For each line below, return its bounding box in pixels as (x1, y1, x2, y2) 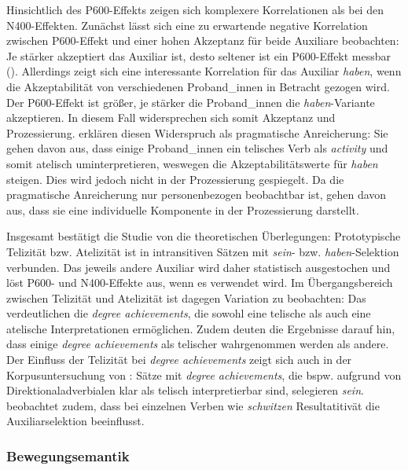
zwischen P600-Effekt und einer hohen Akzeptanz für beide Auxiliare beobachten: (6, 32, 399, 49)
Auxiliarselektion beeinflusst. (6, 413, 145, 429)
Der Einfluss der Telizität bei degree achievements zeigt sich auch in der (6, 351, 352, 368)
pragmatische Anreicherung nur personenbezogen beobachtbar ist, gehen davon (6, 186, 387, 203)
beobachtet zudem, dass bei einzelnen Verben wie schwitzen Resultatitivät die (6, 397, 380, 413)
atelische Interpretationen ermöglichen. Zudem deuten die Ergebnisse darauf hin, (6, 320, 395, 336)
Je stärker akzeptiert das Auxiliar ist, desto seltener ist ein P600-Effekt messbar (6, 47, 391, 64)
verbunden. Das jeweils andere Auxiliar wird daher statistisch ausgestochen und (6, 259, 391, 275)
